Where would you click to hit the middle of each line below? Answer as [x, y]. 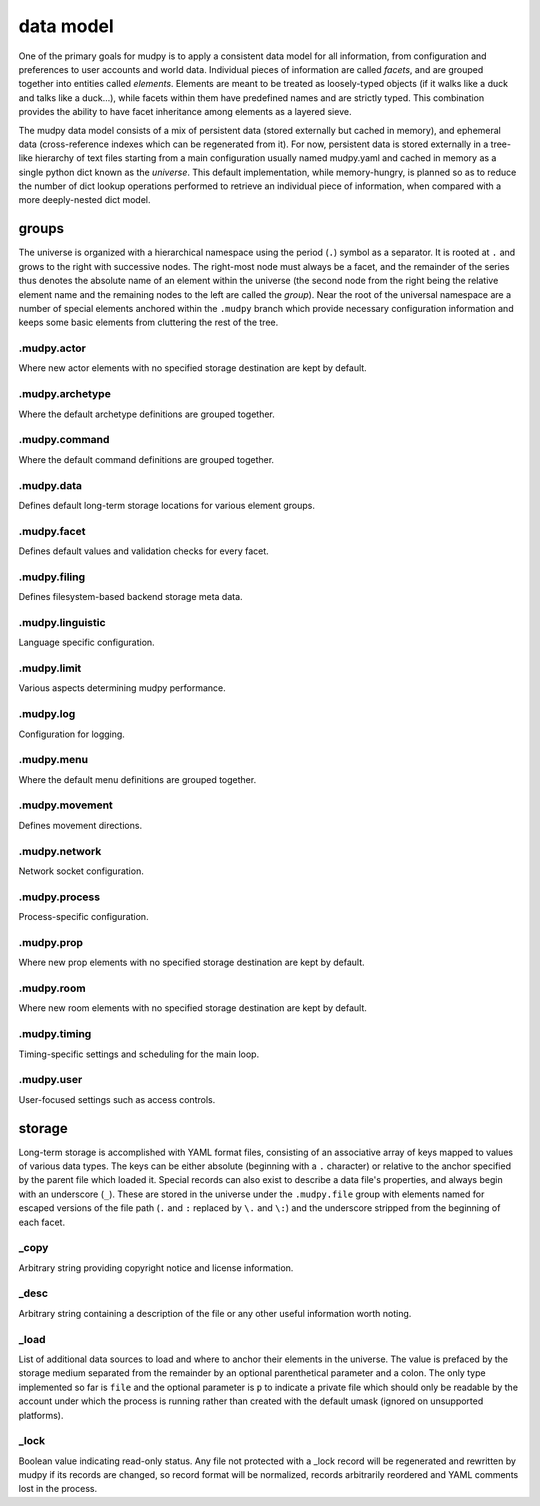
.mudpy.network [60, 851]
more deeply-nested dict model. [84, 200]
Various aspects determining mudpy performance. [122, 688]
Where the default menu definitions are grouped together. [137, 779]
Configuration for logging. [71, 734]
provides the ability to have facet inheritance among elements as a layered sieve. [185, 112]
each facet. [41, 1222]
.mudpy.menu [53, 760]
